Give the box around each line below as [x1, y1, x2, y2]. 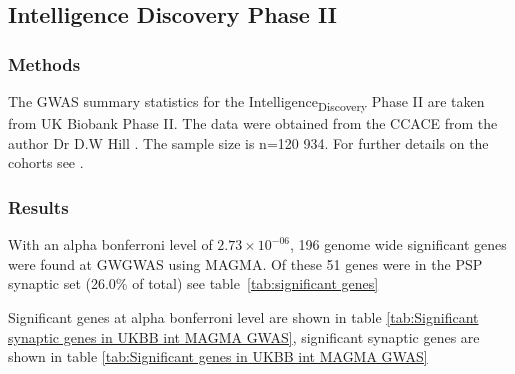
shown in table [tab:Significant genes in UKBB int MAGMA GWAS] [8, 346, 428, 367]
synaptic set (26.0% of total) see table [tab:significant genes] [8, 273, 379, 294]
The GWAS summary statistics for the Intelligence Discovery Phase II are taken [8, 91, 485, 114]
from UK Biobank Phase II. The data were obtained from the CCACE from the [8, 113, 498, 134]
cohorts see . [8, 152, 84, 173]
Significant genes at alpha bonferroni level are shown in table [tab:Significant [8, 306, 479, 327]
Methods [8, 51, 81, 76]
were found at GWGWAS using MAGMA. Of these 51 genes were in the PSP [8, 253, 483, 274]
